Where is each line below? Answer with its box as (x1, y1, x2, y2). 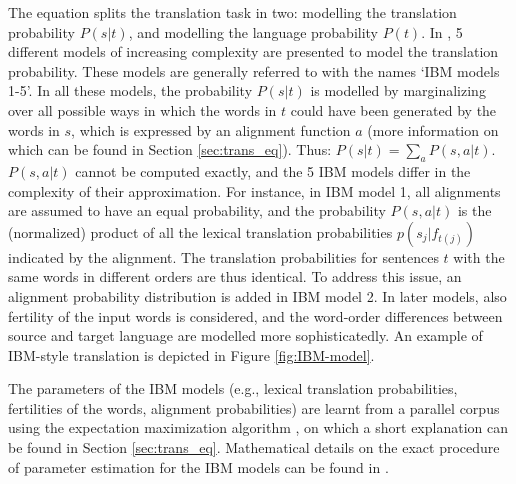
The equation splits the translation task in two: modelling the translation (8, 2, 457, 22)
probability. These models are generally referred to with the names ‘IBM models (8, 60, 500, 81)
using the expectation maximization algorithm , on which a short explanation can (8, 417, 508, 438)
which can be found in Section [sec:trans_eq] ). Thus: (8, 139, 332, 160)
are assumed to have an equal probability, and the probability (8, 200, 386, 221)
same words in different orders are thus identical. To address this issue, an (8, 266, 462, 287)
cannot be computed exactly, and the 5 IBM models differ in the (75, 160, 471, 181)
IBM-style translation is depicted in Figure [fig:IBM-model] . (8, 344, 375, 365)
